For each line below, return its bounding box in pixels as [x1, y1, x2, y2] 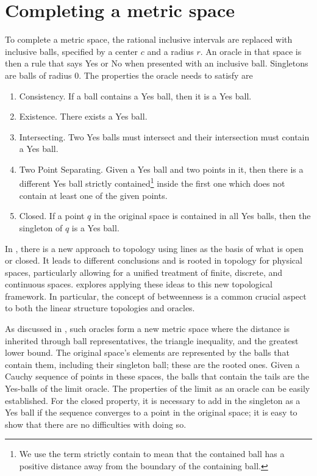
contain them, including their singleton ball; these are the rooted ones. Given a [5, 358, 300, 370]
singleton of [19, 221, 63, 234]
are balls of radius [5, 68, 72, 81]
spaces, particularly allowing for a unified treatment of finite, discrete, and [5, 265, 283, 278]
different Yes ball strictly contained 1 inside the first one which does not [19, 175, 285, 190]
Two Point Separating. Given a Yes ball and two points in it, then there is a [19, 162, 304, 175]
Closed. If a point [19, 209, 85, 222]
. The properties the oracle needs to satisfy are [79, 68, 253, 81]
